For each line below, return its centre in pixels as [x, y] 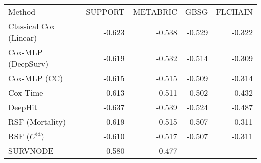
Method [22, 11]
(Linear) [23, 37]
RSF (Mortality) [37, 122]
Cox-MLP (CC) [36, 78]
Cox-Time [26, 93]
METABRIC [155, 11]
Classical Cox [32, 26]
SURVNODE [31, 151]
